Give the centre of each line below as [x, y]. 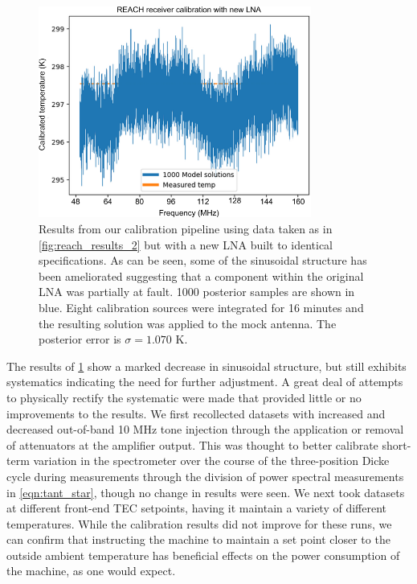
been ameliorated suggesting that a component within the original [201, 276]
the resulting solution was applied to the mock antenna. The [188, 323]
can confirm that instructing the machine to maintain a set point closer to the [198, 539]
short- [397, 444]
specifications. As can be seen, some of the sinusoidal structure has [203, 260]
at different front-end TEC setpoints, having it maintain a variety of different [197, 508]
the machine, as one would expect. [91, 571]
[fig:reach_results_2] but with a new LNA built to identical [186, 244]
